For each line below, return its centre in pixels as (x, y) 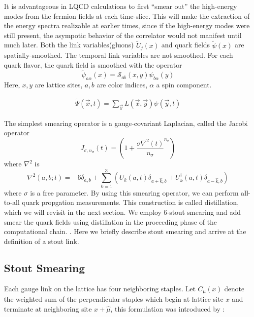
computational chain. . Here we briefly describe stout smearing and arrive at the (125, 231)
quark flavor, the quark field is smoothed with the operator (93, 64)
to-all (12, 202)
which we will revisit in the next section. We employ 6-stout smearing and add (123, 212)
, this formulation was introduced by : (168, 308)
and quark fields (186, 45)
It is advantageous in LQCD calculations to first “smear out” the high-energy (121, 6)
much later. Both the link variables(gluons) (69, 45)
